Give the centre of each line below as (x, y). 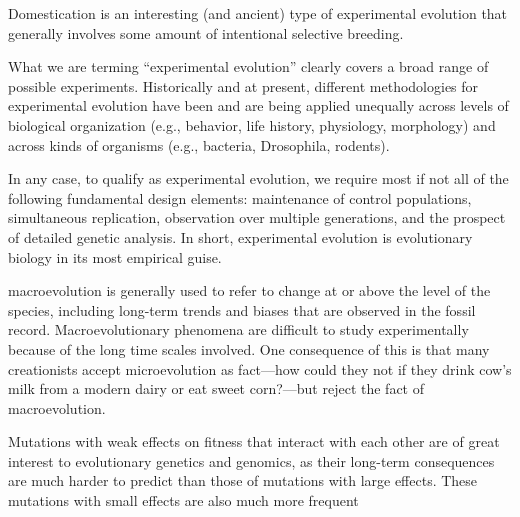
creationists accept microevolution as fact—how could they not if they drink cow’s (260, 368)
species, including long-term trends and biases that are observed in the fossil (242, 309)
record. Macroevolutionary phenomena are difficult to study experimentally (238, 329)
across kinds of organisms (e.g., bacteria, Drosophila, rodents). (199, 144)
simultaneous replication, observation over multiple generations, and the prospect (257, 217)
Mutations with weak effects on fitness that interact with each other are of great (254, 441)
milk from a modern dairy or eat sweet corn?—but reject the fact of (216, 388)
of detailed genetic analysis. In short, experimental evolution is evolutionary (240, 236)
